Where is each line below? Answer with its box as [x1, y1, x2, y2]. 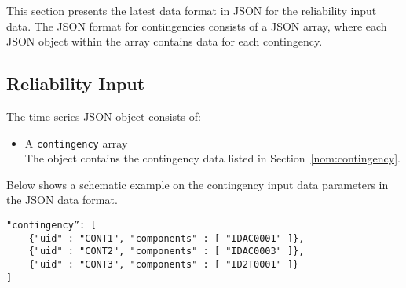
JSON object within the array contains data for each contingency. [6, 33, 323, 49]
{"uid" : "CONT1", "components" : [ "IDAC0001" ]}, [28, 232, 305, 244]
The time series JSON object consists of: [6, 108, 201, 124]
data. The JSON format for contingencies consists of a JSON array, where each [6, 17, 387, 34]
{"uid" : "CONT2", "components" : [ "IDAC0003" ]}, [28, 246, 305, 257]
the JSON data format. [6, 191, 118, 208]
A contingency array [24, 134, 128, 151]
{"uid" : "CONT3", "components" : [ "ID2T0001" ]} [28, 258, 299, 270]
